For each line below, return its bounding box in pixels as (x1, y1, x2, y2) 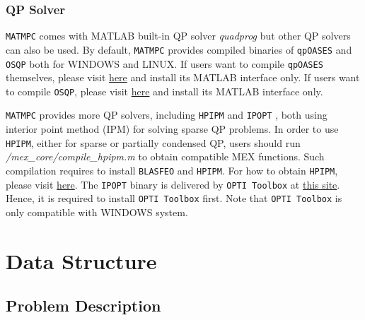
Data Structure (6, 246, 157, 275)
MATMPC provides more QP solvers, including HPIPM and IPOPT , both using (6, 107, 328, 122)
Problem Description (6, 295, 161, 316)
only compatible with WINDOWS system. (6, 204, 188, 219)
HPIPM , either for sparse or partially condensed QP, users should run (6, 135, 301, 150)
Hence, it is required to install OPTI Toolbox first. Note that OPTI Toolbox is (6, 191, 342, 206)
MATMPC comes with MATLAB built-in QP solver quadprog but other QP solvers (6, 28, 351, 43)
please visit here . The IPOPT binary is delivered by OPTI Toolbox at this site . (6, 177, 340, 191)
